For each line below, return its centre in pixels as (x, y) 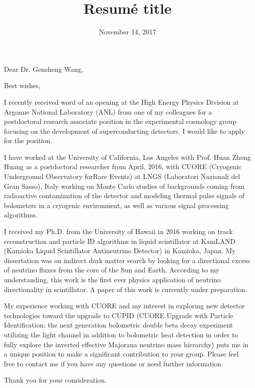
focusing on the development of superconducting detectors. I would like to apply (125, 131)
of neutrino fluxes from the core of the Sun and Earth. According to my (112, 270)
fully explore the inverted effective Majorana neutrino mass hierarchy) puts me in (126, 344)
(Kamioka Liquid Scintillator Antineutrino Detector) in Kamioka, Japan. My (120, 251)
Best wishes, (22, 85)
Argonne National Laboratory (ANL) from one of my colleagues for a (108, 111)
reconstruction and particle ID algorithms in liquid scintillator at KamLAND (120, 241)
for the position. (28, 140)
